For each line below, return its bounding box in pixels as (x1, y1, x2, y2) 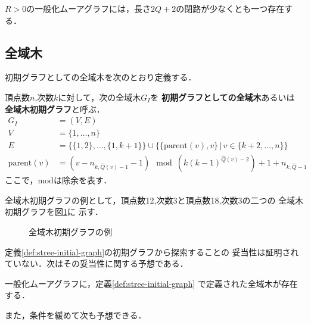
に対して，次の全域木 (58, 90, 141, 103)
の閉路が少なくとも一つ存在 (176, 2, 285, 14)
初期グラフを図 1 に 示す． (5, 205, 104, 218)
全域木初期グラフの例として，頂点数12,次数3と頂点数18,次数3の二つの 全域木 (5, 193, 304, 206)
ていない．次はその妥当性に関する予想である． (5, 257, 188, 270)
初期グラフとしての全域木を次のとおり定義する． (5, 71, 197, 83)
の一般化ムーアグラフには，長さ (26, 2, 151, 14)
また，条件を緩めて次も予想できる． (5, 309, 147, 321)
